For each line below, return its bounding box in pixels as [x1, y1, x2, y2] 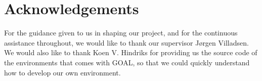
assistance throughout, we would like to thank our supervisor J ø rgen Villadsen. [4, 37, 249, 48]
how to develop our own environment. [4, 67, 121, 77]
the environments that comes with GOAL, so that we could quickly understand [4, 57, 250, 67]
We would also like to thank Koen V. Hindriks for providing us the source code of [4, 47, 257, 58]
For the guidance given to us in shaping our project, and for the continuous [4, 27, 238, 38]
